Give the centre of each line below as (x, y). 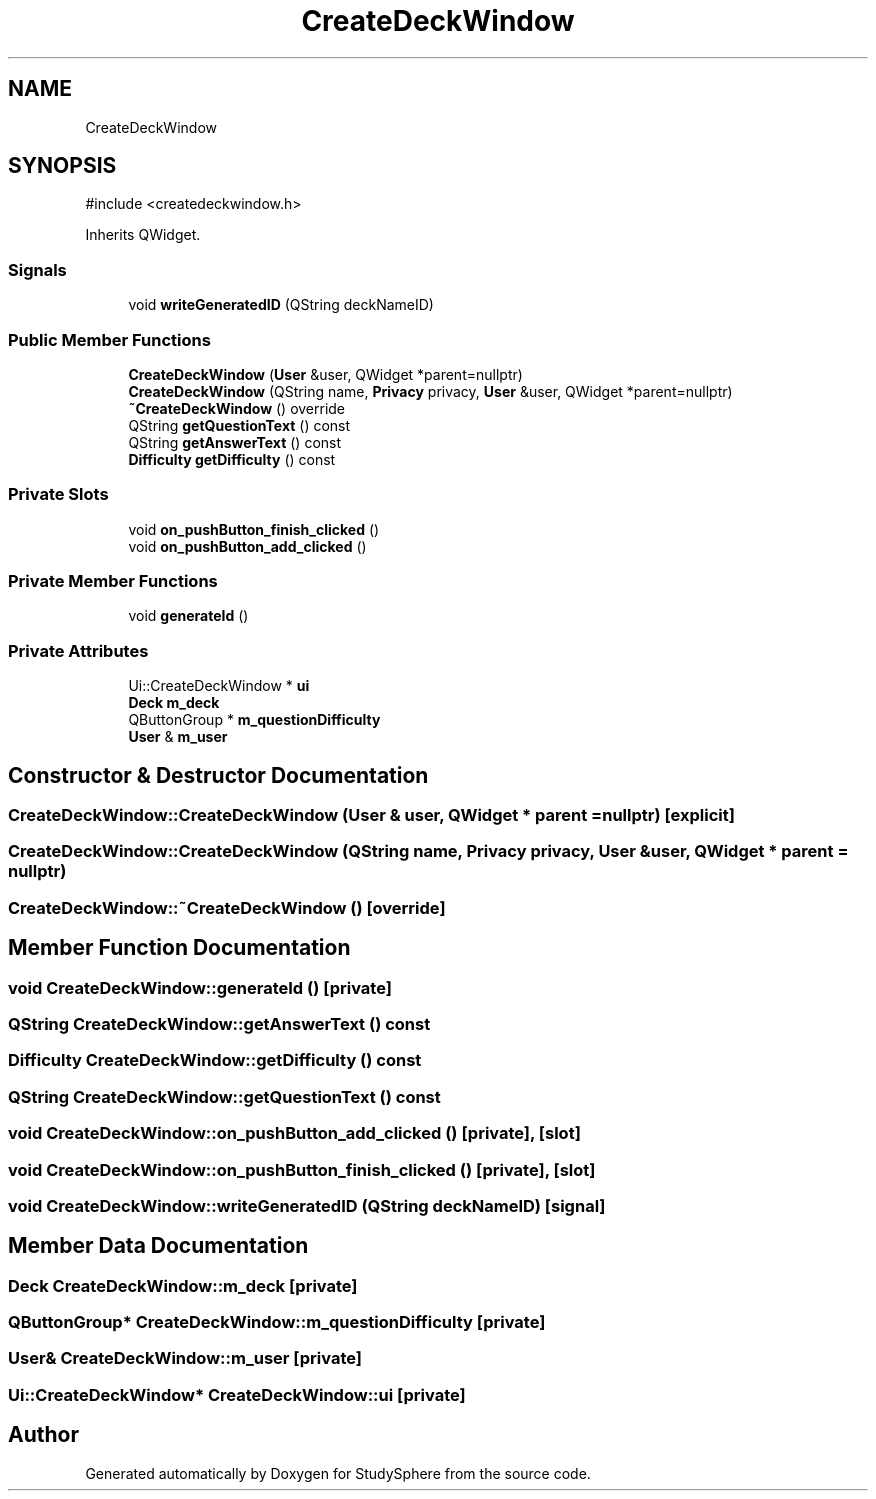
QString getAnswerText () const (235, 442)
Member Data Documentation (158, 1246)
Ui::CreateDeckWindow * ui (219, 686)
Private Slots (58, 494)
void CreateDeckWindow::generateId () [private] (200, 987)
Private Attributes (78, 650)
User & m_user (178, 737)
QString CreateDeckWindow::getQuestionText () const (224, 1096)
